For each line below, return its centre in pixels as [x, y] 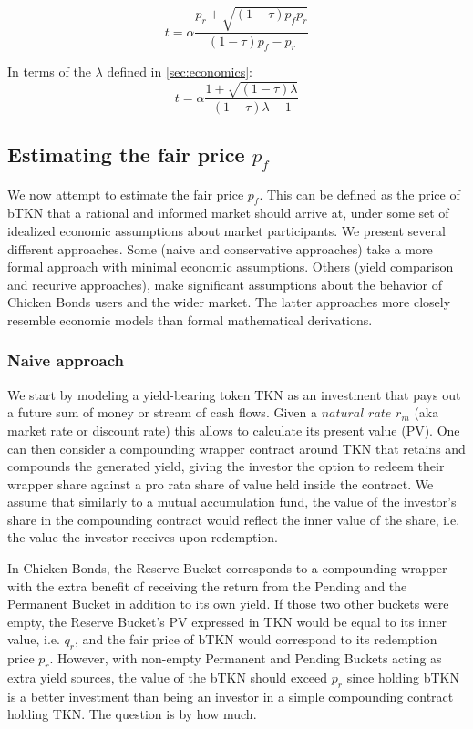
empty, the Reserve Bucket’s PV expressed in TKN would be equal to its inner [227, 621]
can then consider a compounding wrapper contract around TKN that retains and [236, 448]
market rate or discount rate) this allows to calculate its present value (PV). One [234, 430]
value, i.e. [34, 639]
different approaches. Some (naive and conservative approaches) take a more [220, 248]
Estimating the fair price [126, 154]
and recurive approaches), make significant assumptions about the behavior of [225, 284]
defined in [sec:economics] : [180, 72]
